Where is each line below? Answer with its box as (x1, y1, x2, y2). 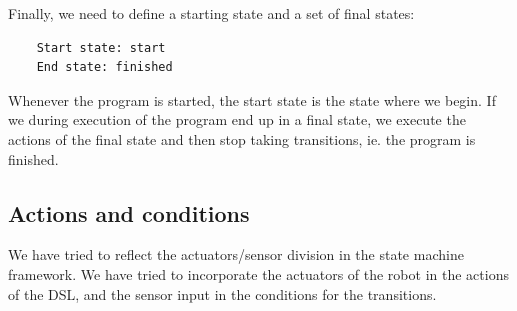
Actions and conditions (8, 197, 250, 228)
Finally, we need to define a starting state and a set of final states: (8, 3, 415, 23)
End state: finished (36, 60, 173, 75)
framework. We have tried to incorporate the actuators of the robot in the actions (8, 263, 509, 284)
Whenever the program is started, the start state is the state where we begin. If (8, 89, 496, 110)
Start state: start (36, 40, 166, 55)
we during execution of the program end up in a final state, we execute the (8, 109, 466, 130)
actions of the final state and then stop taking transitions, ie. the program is (8, 128, 476, 149)
